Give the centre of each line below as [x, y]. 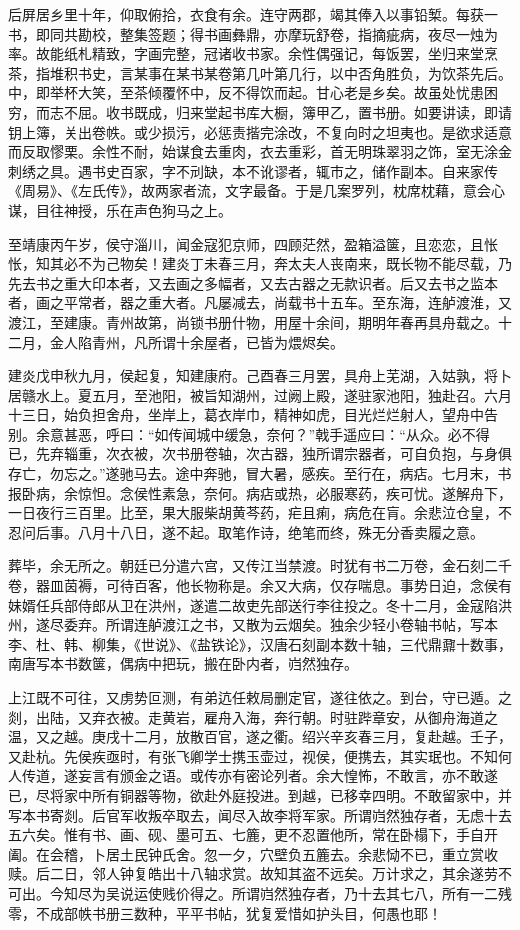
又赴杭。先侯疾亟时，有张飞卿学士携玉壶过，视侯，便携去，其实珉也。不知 [253, 755]
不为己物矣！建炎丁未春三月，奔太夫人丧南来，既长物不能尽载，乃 [294, 263]
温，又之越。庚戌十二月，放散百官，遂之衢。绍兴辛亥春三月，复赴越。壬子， [260, 736]
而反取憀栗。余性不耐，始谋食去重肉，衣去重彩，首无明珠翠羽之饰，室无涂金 [260, 151]
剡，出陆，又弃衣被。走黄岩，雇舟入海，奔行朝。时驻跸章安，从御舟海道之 [253, 716]
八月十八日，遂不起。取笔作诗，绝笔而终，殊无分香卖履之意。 [280, 531]
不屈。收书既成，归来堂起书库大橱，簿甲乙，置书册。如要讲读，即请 [287, 111]
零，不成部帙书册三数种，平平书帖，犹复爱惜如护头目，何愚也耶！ [225, 912]
